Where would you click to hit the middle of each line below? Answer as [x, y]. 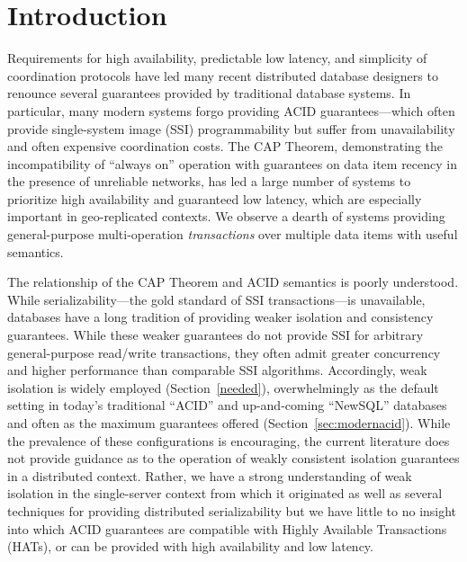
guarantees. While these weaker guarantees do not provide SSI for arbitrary [216, 335]
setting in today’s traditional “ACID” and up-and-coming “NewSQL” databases [227, 405]
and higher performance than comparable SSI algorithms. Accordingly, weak [217, 370]
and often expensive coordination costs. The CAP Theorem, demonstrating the [225, 146]
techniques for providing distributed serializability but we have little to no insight [232, 510]
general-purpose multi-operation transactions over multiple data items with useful [233, 234]
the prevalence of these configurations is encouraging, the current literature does [229, 440]
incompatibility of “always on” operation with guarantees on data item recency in [232, 163]
